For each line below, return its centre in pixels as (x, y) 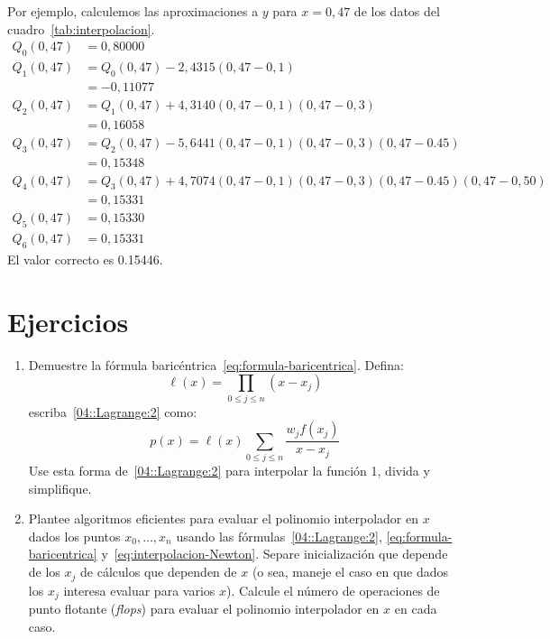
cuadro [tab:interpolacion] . (81, 28)
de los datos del (397, 11)
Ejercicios (68, 321)
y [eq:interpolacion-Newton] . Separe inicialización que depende (275, 554)
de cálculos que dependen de (159, 572)
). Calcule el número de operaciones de (333, 590)
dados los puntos (74, 536)
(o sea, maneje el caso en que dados (350, 572)
